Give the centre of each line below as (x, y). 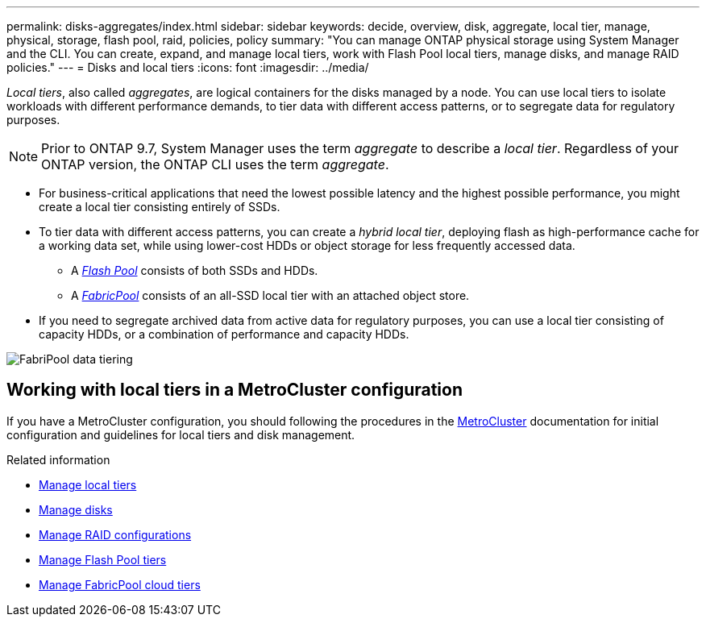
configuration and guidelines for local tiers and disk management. (181, 434)
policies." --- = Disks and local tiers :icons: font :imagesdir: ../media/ (188, 67)
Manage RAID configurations (115, 534)
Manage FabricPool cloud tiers (120, 584)
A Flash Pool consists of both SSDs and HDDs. (195, 270)
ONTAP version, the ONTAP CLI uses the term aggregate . (215, 164)
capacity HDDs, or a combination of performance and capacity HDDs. (224, 334)
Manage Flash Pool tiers (103, 559)
